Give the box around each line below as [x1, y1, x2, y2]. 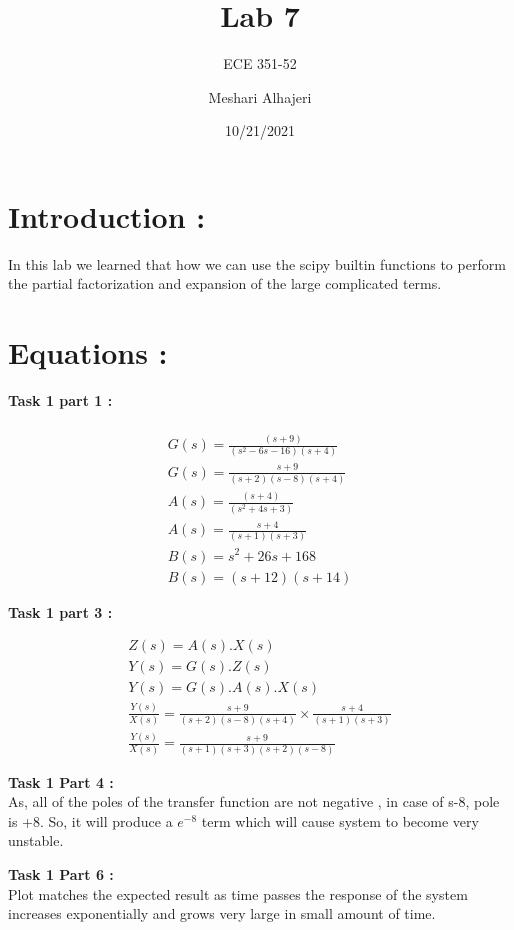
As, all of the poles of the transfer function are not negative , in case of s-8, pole [8, 791, 500, 812]
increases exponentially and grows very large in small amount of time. [8, 903, 436, 924]
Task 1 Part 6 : [8, 863, 114, 884]
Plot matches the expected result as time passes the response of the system [8, 883, 468, 904]
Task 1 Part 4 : [8, 771, 114, 792]
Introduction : [8, 195, 206, 236]
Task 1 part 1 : [8, 390, 113, 411]
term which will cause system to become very [201, 810, 479, 831]
